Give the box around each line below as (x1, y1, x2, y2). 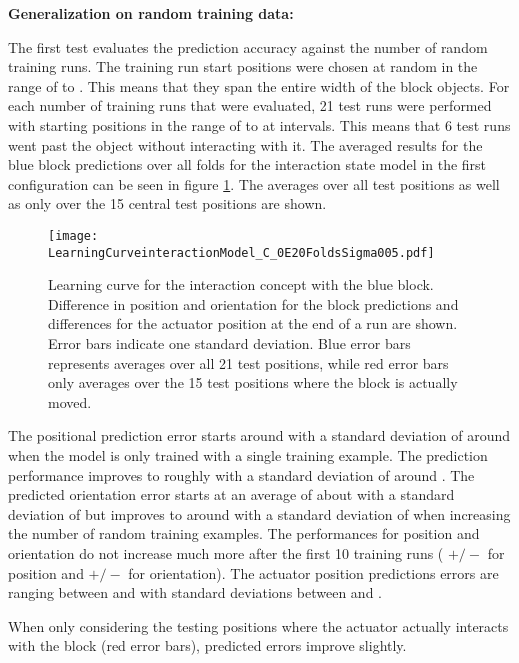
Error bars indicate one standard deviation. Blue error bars (48, 333, 411, 354)
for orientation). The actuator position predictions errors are (128, 562, 499, 583)
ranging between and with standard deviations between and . (8, 582, 382, 603)
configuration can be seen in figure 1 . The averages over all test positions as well (8, 173, 500, 194)
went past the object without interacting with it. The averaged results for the (8, 134, 483, 155)
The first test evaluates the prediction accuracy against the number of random (8, 36, 488, 57)
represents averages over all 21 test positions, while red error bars (48, 352, 449, 373)
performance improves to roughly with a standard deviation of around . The (8, 464, 475, 485)
